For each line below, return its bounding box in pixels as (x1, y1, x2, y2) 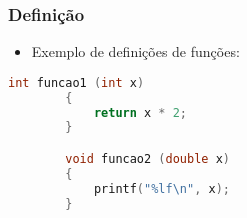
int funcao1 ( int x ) (8, 75, 145, 90)
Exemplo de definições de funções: (31, 41, 240, 62)
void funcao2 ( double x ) (65, 151, 230, 166)
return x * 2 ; (93, 105, 188, 120)
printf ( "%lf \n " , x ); (93, 181, 230, 196)
